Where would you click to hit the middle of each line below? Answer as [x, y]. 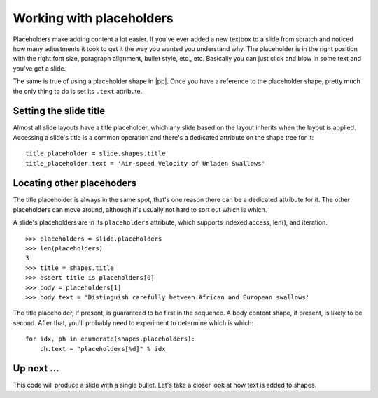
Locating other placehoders [75, 183]
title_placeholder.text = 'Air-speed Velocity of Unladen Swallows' [145, 163]
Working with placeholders [93, 18]
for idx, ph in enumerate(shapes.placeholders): [110, 339]
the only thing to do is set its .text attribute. [78, 91]
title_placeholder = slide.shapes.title [96, 154]
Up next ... [36, 368]
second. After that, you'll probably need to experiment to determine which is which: [133, 322]
